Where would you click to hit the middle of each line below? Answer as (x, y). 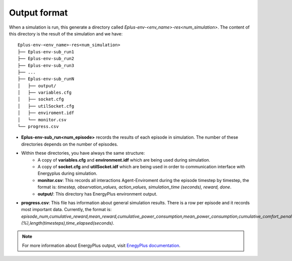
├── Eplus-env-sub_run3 (46, 65)
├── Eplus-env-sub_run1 (46, 52)
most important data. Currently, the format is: (66, 210)
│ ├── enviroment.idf (46, 113)
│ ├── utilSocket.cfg (46, 106)
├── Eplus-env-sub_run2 (46, 59)
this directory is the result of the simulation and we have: (66, 33)
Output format (38, 13)
